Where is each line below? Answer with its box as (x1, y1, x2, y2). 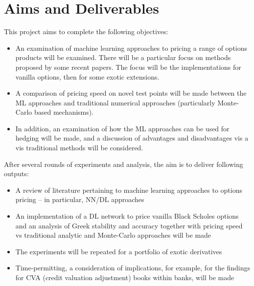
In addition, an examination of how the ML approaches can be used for (15, 123, 230, 133)
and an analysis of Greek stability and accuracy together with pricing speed (15, 220, 243, 230)
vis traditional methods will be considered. (15, 143, 143, 153)
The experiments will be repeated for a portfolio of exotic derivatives (15, 246, 222, 256)
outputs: (4, 168, 29, 179)
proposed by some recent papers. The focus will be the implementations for (15, 61, 241, 72)
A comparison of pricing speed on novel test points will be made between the (15, 88, 247, 98)
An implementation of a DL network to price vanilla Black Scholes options (15, 211, 239, 221)
